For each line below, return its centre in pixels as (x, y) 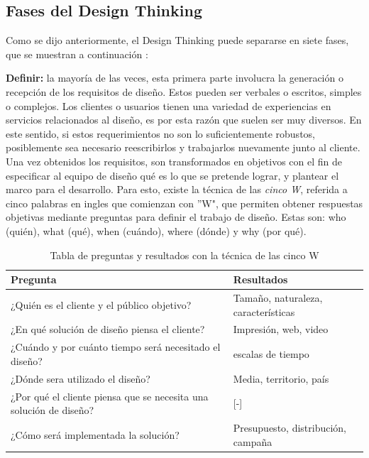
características (264, 311)
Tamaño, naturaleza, (278, 297)
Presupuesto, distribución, (290, 427)
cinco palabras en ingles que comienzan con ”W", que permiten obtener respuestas (184, 203)
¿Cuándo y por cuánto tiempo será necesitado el (116, 347)
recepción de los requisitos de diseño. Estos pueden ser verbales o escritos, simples (184, 91)
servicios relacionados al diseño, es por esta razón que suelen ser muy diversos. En (184, 120)
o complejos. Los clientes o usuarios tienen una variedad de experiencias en (169, 105)
